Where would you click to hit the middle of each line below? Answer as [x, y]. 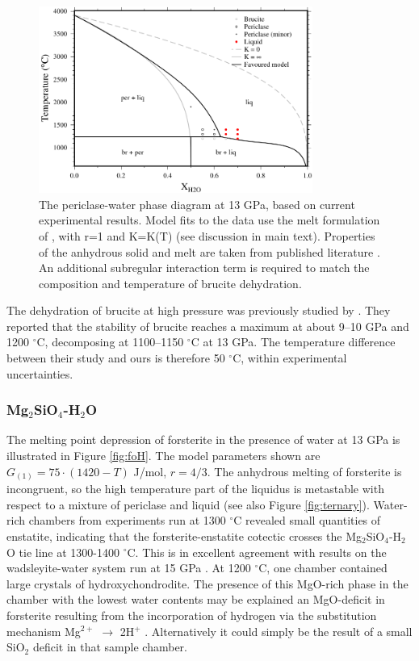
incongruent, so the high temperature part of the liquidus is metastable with [195, 489]
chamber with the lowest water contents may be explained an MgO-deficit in [196, 599]
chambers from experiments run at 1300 [127, 520]
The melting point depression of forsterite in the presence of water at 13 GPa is [203, 439]
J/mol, [150, 471]
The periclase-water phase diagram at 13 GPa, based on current [197, 204]
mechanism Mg [44, 631]
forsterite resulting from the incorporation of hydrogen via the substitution [192, 615]
